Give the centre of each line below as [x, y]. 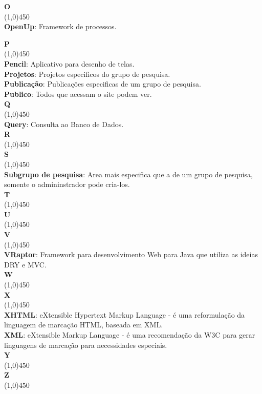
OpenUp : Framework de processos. [60, 26]
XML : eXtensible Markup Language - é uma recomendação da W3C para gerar [130, 335]
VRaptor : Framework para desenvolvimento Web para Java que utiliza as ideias [131, 254]
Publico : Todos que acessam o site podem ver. [78, 94]
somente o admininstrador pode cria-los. [67, 184]
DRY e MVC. [25, 264]
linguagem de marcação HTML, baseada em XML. [84, 325]
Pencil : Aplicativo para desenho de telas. [69, 63]
